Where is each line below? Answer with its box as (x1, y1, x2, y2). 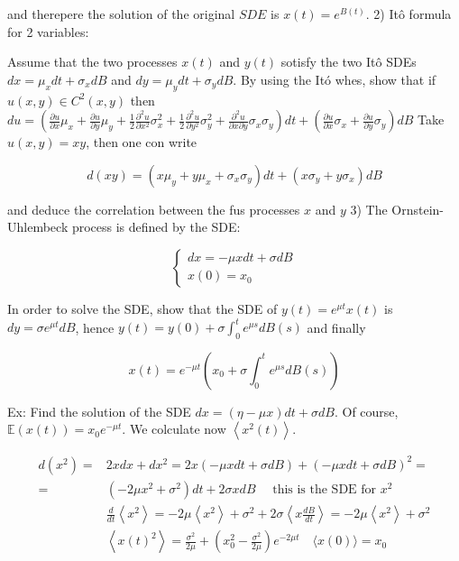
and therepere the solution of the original (7, 5, 235, 23)
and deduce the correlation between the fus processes (7, 199, 300, 218)
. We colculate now (122, 419, 226, 438)
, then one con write (86, 133, 197, 152)
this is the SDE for (272, 483, 377, 496)
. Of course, (334, 401, 399, 420)
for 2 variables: (7, 22, 89, 41)
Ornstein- (391, 199, 445, 218)
